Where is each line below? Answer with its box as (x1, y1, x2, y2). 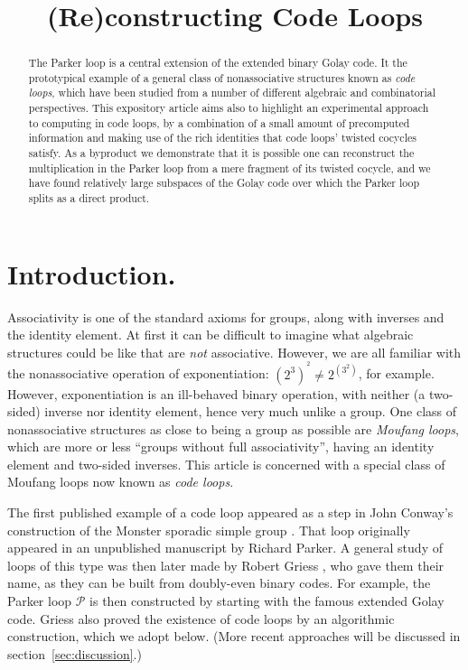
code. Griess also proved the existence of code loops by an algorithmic (7, 609, 395, 628)
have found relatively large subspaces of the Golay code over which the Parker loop (28, 175, 420, 191)
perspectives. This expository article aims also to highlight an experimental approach (28, 100, 429, 116)
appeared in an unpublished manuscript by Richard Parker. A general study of (7, 538, 443, 557)
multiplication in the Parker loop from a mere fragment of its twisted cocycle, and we (28, 160, 431, 175)
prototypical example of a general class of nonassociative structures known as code (28, 70, 416, 85)
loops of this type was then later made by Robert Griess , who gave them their (7, 555, 445, 574)
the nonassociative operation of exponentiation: (7, 364, 269, 383)
